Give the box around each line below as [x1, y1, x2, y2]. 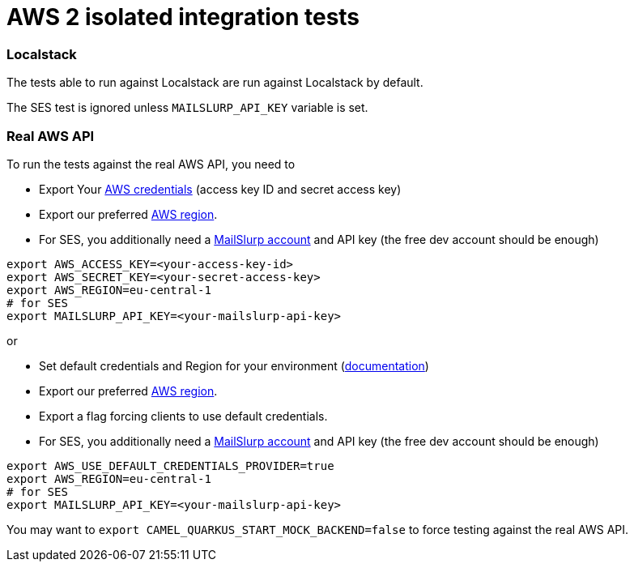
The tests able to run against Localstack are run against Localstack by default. [6, 75, 423, 90]
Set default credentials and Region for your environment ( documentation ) [39, 358, 429, 373]
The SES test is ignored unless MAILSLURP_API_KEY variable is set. [6, 100, 368, 115]
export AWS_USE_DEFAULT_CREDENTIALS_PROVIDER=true [6, 459, 334, 472]
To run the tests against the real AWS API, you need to [6, 156, 296, 171]
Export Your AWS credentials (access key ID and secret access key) [39, 182, 402, 196]
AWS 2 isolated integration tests [6, 3, 360, 31]
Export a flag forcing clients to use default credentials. [39, 408, 328, 423]
